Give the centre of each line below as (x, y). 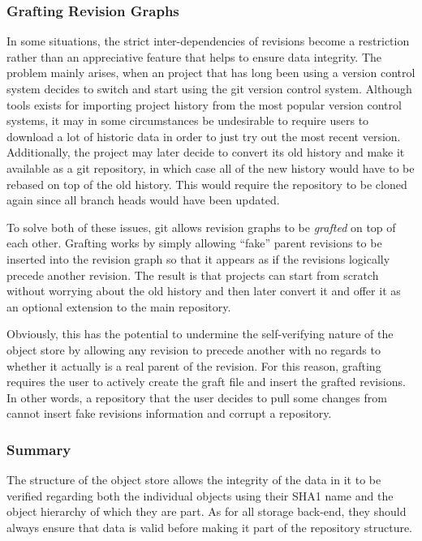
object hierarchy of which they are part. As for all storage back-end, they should (207, 511)
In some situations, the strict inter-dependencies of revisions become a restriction (208, 41)
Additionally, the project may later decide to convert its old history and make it (206, 152)
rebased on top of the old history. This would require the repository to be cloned (207, 184)
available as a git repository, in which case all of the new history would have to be (211, 167)
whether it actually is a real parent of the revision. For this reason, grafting (194, 365)
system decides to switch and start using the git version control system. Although (209, 88)
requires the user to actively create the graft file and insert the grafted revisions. (206, 382)
